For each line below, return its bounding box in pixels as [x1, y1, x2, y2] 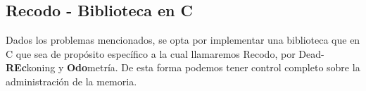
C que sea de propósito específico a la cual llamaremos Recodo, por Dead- [6, 46, 324, 61]
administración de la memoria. [6, 73, 137, 88]
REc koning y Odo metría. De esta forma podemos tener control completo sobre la [6, 60, 360, 75]
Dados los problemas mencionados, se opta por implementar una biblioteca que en [6, 32, 360, 47]
